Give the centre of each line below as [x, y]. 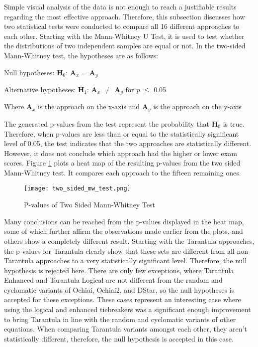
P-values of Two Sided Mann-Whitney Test [90, 205]
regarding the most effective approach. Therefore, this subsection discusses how [125, 16]
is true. [234, 123]
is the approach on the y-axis [198, 106]
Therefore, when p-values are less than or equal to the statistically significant [122, 133]
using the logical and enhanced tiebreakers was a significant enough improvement [128, 309]
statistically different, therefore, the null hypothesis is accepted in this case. [119, 338]
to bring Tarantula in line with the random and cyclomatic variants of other [120, 319]
